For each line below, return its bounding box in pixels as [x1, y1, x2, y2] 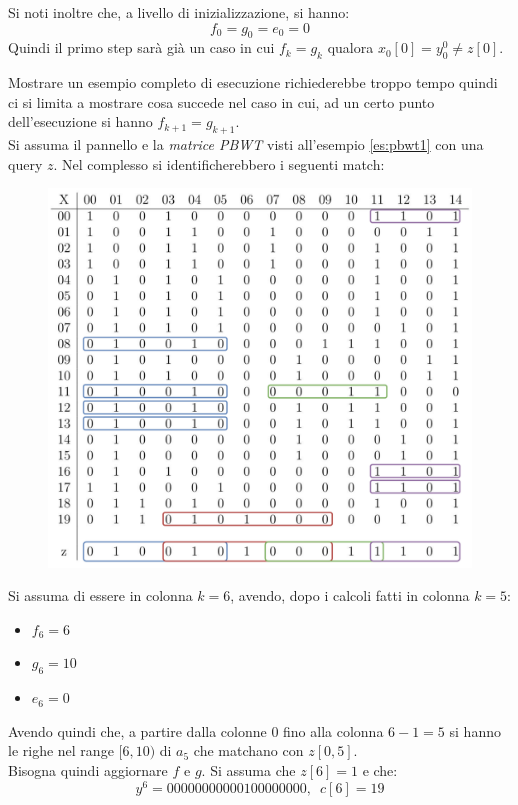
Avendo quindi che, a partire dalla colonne [8, 720, 267, 741]
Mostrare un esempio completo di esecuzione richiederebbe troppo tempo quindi [8, 72, 498, 93]
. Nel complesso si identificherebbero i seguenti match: [53, 153, 385, 174]
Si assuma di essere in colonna [8, 585, 193, 606]
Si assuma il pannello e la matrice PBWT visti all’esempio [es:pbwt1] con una [8, 134, 484, 155]
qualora [327, 37, 374, 58]
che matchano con [193, 740, 304, 761]
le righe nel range [8, 740, 114, 761]
